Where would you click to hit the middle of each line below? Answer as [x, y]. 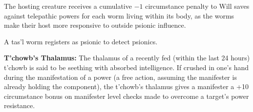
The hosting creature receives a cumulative [68, 6]
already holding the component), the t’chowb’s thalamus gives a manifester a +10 [126, 86]
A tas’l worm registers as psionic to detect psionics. [81, 41]
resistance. [20, 105]
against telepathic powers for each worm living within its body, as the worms [119, 15]
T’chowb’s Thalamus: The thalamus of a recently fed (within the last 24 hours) [127, 58]
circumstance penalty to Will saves [197, 6]
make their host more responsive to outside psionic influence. [95, 25]
